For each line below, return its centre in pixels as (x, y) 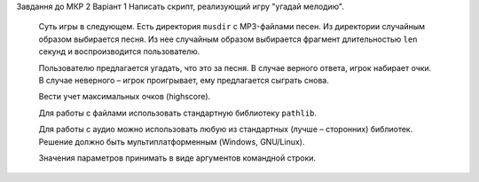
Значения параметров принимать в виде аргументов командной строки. (177, 158)
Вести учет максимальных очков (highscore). (125, 97)
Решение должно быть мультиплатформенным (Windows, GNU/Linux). (172, 141)
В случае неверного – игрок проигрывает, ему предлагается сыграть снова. (184, 80)
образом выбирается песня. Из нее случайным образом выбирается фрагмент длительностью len (228, 39)
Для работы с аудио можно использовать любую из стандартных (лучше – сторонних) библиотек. (226, 130)
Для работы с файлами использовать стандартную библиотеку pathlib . (178, 113)
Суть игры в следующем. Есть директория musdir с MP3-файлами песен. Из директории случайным (232, 27)
